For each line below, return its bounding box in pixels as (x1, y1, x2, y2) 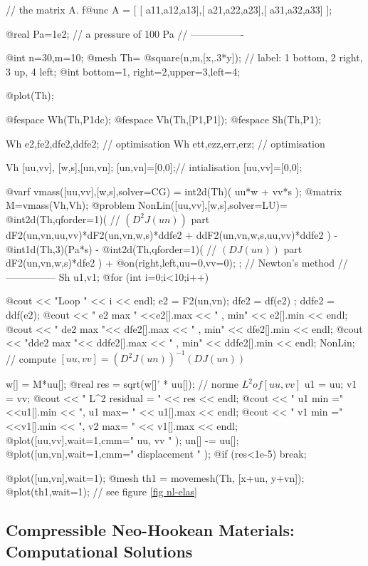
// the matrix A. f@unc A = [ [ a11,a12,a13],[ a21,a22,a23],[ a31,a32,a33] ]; (6, 2, 332, 16)
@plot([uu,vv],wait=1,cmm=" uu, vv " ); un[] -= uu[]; (6, 432, 239, 447)
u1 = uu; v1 (304, 376, 357, 391)
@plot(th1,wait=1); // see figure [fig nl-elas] (6, 484, 197, 499)
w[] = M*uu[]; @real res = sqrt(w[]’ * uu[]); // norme (6, 376, 238, 391)
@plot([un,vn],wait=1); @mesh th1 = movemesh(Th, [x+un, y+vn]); (6, 470, 305, 485)
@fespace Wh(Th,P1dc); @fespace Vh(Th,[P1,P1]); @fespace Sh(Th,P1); (6, 111, 322, 126)
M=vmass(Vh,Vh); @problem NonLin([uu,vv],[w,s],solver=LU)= (6, 197, 288, 212)
